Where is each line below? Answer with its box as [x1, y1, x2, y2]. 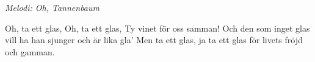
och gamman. [5, 45, 55, 58]
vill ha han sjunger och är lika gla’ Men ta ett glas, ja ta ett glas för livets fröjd [5, 33, 303, 46]
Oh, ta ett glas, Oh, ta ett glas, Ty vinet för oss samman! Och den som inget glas [5, 21, 310, 34]
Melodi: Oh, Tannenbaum [5, 1, 100, 13]
